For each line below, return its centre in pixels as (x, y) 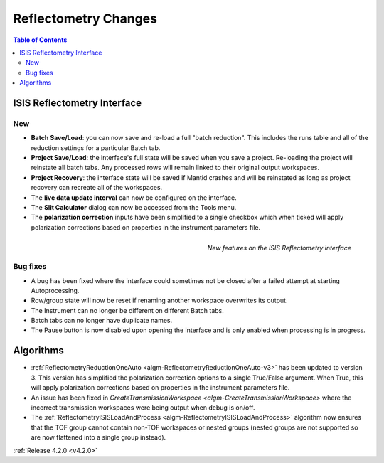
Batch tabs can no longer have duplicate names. (102, 321)
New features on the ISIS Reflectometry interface (279, 248)
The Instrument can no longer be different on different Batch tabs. (127, 310)
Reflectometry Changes (85, 18)
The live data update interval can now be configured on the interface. (134, 197)
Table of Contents (40, 40)
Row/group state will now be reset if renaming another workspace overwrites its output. (159, 300)
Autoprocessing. (55, 290)
